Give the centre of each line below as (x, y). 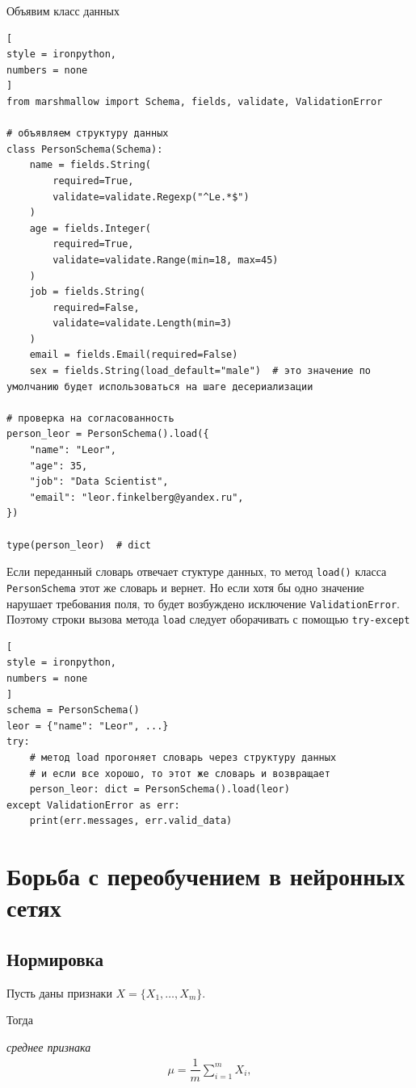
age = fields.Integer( (90, 228)
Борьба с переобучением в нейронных (206, 876)
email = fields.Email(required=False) (134, 355)
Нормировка (55, 958)
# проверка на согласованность (90, 418)
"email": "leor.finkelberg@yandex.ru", (137, 497)
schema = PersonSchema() (73, 710)
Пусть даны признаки (59, 992)
